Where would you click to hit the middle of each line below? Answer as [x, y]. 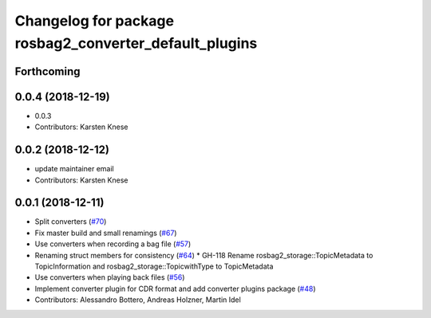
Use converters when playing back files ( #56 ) [110, 277]
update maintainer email [75, 169]
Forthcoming [47, 71]
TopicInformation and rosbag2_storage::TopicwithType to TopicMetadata [154, 266]
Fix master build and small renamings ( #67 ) [106, 233]
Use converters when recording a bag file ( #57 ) [113, 244]
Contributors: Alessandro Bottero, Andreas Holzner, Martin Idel [138, 300]
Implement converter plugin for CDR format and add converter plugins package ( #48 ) [175, 289]
